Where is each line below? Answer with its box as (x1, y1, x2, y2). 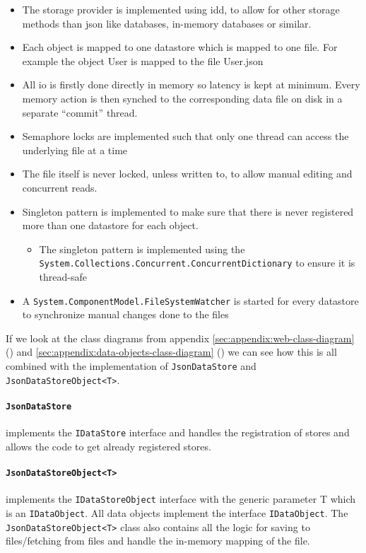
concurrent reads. (22, 180, 98, 194)
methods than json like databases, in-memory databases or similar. (22, 16, 312, 30)
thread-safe (39, 269, 87, 284)
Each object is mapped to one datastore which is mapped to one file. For (22, 40, 338, 54)
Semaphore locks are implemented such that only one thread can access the (22, 129, 349, 144)
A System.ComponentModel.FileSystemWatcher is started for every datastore (22, 293, 359, 308)
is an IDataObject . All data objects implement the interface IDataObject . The (6, 505, 348, 520)
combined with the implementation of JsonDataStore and (6, 359, 256, 373)
